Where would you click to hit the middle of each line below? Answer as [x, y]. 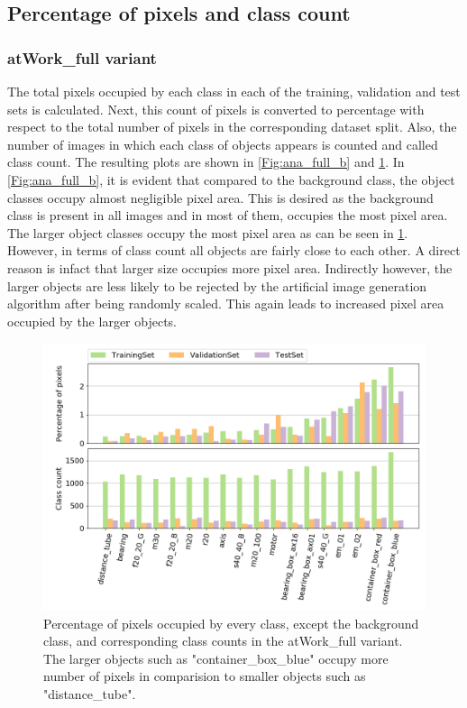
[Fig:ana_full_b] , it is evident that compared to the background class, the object [231, 179]
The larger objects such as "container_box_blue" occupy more [216, 658]
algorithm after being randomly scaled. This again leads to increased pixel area [226, 303]
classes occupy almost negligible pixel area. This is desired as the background [220, 197]
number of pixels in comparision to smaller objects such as [205, 676]
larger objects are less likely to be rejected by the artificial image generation [217, 285]
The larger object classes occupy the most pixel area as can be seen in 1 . [208, 232]
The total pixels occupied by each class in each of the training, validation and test [234, 91]
